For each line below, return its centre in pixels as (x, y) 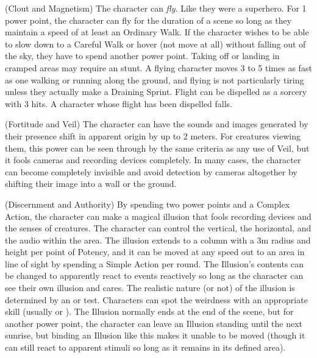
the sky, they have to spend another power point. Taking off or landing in (142, 56)
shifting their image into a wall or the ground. (91, 184)
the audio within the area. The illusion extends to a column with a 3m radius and (158, 240)
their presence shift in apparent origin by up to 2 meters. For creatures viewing (153, 135)
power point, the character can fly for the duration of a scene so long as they (148, 20)
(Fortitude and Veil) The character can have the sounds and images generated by (157, 124)
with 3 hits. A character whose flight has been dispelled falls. (119, 103)
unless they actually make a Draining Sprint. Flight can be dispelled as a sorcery (156, 92)
